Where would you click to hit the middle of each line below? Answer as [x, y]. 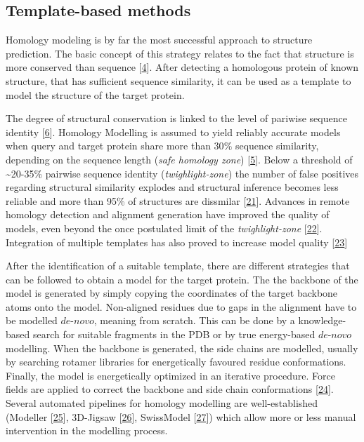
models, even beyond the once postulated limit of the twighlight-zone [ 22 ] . [164, 228]
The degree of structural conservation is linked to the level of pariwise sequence [176, 118]
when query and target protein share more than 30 [115, 146]
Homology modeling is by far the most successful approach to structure [159, 40]
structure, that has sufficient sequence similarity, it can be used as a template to [178, 80]
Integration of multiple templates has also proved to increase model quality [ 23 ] [177, 242]
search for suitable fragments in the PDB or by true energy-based [174, 334]
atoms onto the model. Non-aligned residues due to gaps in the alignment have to [181, 306]
